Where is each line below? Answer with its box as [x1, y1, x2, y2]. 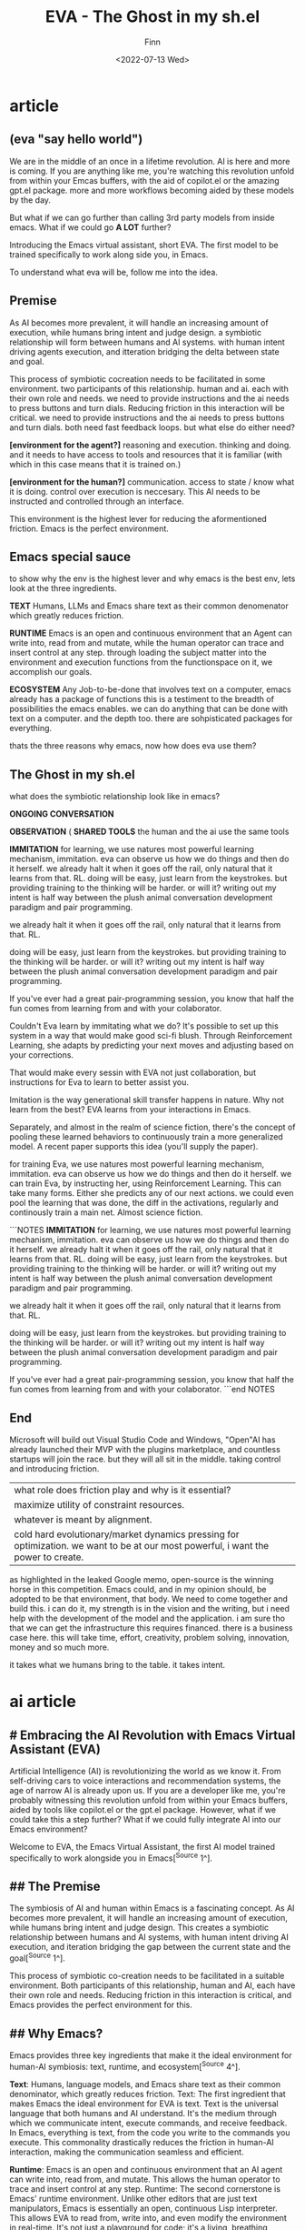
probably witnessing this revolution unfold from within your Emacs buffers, [9, 1794, 289, 1805]
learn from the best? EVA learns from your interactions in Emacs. [9, 1104, 251, 1115]
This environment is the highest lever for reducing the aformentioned [9, 513, 268, 524]
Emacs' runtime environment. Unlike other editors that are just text [9, 2193, 258, 2204]
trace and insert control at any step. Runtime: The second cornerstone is [9, 2183, 281, 2194]
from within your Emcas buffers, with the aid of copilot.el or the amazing [9, 175, 280, 186]
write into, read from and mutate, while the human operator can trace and [9, 638, 284, 648]
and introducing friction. [9, 1463, 100, 1474]
